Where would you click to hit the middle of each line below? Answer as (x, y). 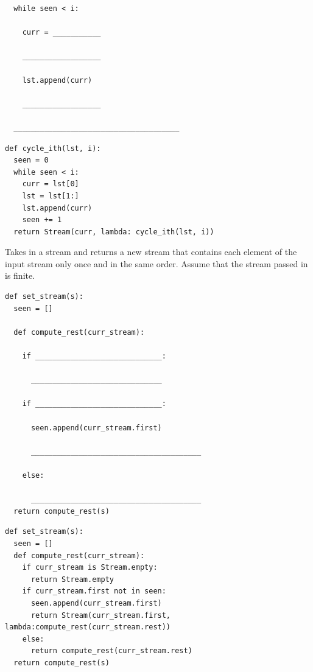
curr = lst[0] (51, 184)
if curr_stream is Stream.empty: (90, 568)
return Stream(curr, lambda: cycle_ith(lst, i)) (114, 232)
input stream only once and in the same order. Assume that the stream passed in (156, 263)
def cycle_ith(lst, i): (53, 148)
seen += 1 (42, 220)
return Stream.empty (72, 579)
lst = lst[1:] (51, 196)
